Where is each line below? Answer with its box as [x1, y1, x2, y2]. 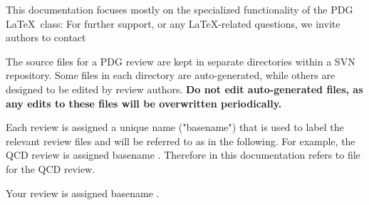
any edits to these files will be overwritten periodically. [6, 95, 282, 110]
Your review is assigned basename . [6, 185, 160, 200]
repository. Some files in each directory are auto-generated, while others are [6, 68, 336, 83]
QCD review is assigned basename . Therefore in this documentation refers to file [6, 147, 360, 162]
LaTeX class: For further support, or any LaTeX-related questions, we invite [6, 16, 341, 31]
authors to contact [6, 30, 86, 45]
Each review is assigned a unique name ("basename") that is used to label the [6, 120, 344, 135]
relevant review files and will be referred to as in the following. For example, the [6, 133, 355, 148]
